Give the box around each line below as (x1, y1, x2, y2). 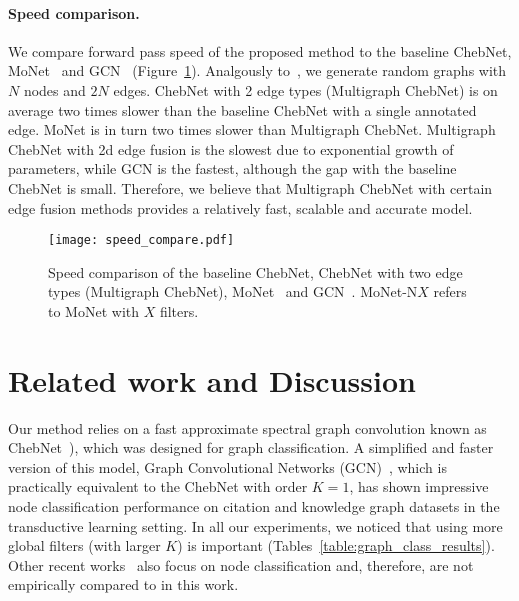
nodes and (23, 79, 86, 100)
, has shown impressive (349, 476, 489, 497)
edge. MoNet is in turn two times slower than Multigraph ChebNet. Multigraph (8, 119, 496, 140)
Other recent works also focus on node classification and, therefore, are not (8, 554, 474, 575)
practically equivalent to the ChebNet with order (8, 476, 308, 497)
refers (433, 281, 467, 302)
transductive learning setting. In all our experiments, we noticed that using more (8, 515, 503, 536)
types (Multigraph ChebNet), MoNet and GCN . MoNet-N (48, 281, 418, 302)
